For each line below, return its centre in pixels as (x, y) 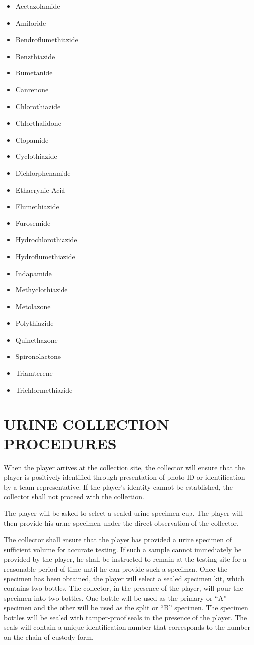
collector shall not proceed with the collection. (74, 496)
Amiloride (31, 23)
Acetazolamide (38, 6)
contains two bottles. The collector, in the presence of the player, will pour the (124, 588)
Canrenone (32, 89)
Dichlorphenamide (43, 173)
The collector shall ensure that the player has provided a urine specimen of (118, 539)
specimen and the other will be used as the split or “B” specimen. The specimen (126, 608)
